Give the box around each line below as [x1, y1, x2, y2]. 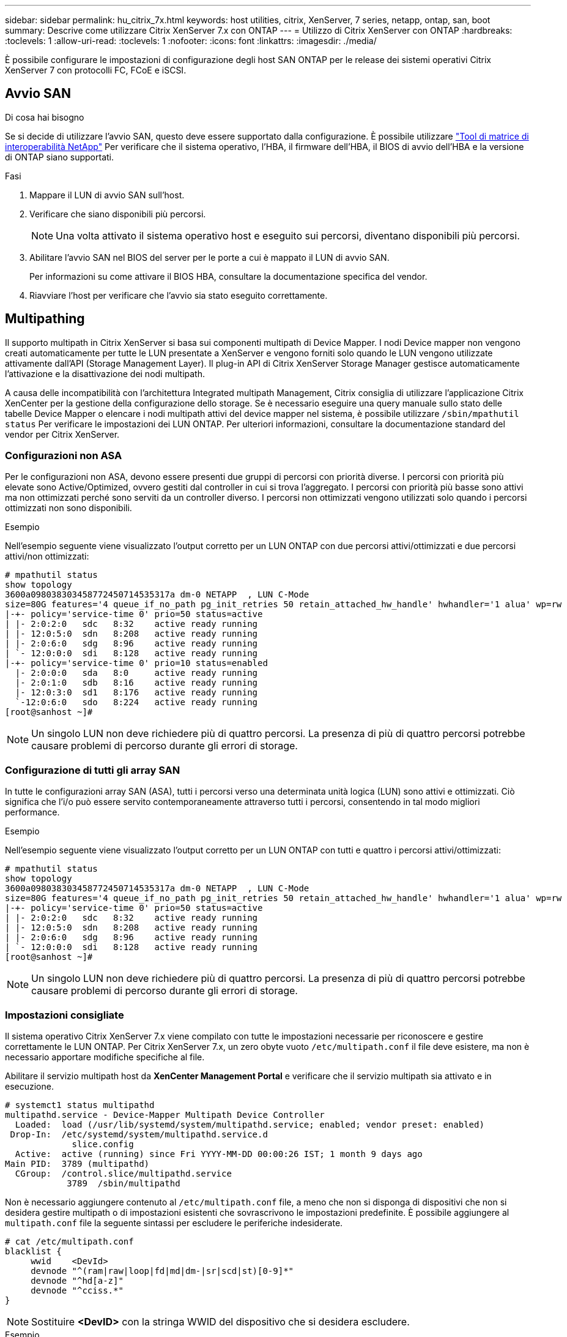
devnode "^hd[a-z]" [31, 1275, 124, 1286]
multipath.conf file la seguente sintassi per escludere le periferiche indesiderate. [5, 1217, 343, 1228]
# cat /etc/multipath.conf [5, 1236, 134, 1246]
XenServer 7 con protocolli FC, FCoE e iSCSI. [5, 65, 187, 75]
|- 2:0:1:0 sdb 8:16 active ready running [15, 678, 258, 688]
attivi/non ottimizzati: [5, 551, 89, 562]
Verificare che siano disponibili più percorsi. [29, 208, 206, 219]
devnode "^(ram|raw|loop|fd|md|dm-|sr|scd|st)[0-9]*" [31, 1265, 294, 1276]
